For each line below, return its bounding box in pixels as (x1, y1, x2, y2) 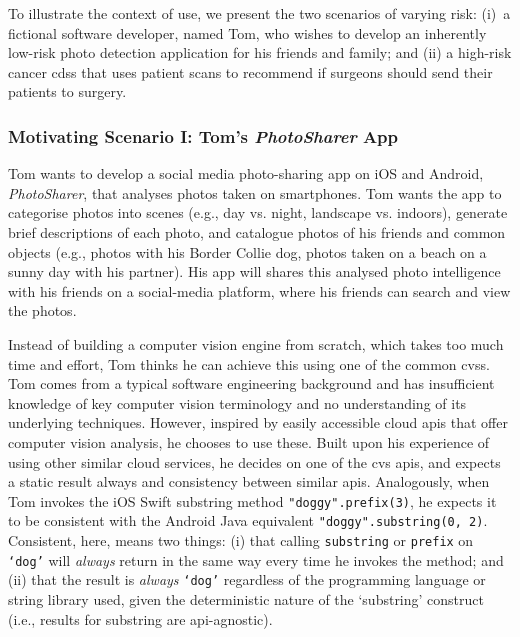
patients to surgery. (8, 81, 127, 102)
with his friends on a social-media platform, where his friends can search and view (8, 280, 511, 301)
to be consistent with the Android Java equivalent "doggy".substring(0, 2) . (8, 510, 488, 531)
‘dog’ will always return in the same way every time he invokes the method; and (8, 549, 504, 570)
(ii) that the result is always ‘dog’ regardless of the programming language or (8, 569, 486, 590)
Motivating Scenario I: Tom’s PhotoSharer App (8, 123, 398, 148)
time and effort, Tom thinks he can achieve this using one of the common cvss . (8, 353, 490, 374)
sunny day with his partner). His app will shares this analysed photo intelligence (8, 261, 501, 282)
